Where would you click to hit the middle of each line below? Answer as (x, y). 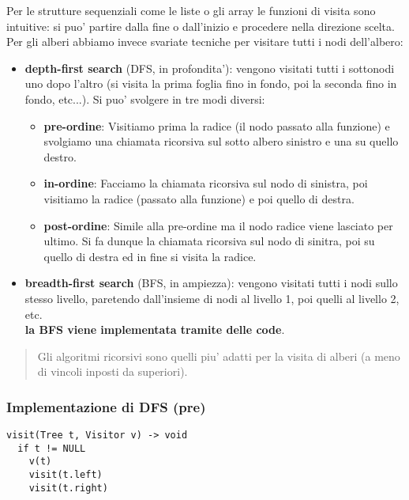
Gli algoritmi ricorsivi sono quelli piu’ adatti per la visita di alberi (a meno (219, 356)
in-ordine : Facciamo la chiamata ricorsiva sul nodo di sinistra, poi (206, 183)
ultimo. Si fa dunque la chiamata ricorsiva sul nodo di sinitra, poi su (209, 241)
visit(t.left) (66, 475)
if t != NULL (52, 448)
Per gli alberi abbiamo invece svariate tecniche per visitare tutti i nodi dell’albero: (205, 42)
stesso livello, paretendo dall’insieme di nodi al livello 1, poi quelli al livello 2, (212, 298)
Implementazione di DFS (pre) (106, 406)
